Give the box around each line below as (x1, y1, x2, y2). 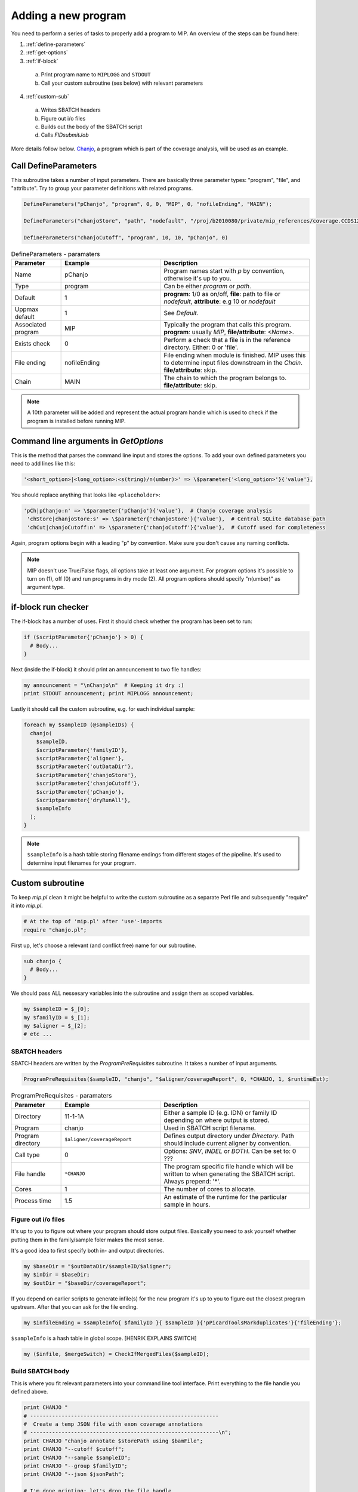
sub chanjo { (23, 958, 62, 964)
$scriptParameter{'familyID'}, (36, 747, 128, 753)
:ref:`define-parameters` (26, 41, 86, 48)
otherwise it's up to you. (163, 275, 232, 283)
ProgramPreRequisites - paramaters (11, 1092, 112, 1100)
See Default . (163, 309, 199, 317)
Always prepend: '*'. (163, 1177, 221, 1185)
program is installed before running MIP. (27, 417, 126, 424)
